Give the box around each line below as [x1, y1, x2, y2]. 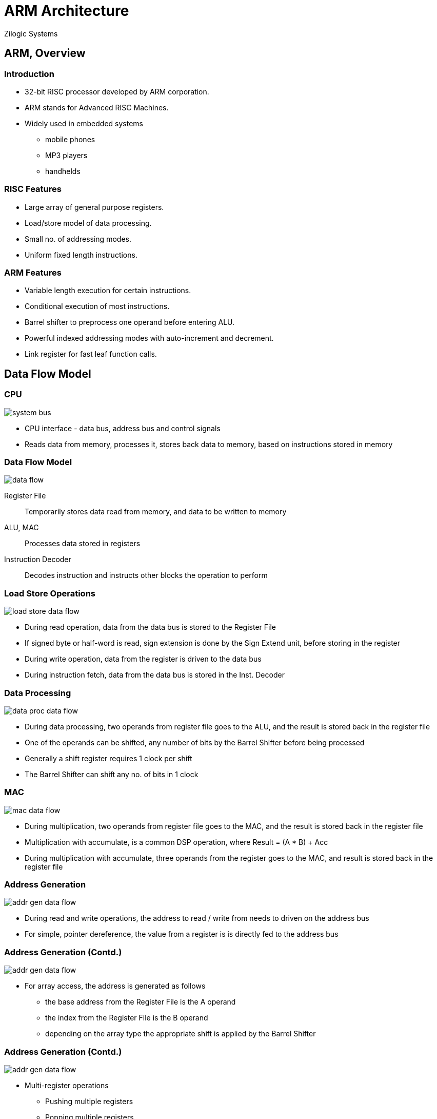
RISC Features [4, 184, 62, 195]
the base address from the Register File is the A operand [45, 997, 236, 1007]
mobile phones [45, 134, 95, 144]
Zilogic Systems [4, 29, 58, 38]
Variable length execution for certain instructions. [25, 286, 191, 295]
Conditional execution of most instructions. [25, 302, 170, 311]
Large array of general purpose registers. [25, 202, 164, 211]
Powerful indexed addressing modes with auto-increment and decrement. [25, 334, 274, 343]
